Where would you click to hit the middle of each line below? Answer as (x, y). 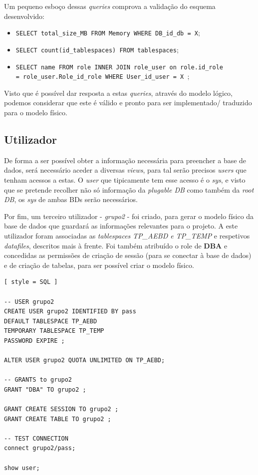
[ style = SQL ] (31, 282)
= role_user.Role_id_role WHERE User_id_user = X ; (103, 76)
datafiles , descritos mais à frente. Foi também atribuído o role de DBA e (116, 245)
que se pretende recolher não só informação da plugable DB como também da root (129, 189)
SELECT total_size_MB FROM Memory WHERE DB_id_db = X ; (108, 33)
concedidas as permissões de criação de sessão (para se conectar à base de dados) (128, 255)
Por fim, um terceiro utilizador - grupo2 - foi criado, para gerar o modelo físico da (129, 216)
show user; (22, 468)
